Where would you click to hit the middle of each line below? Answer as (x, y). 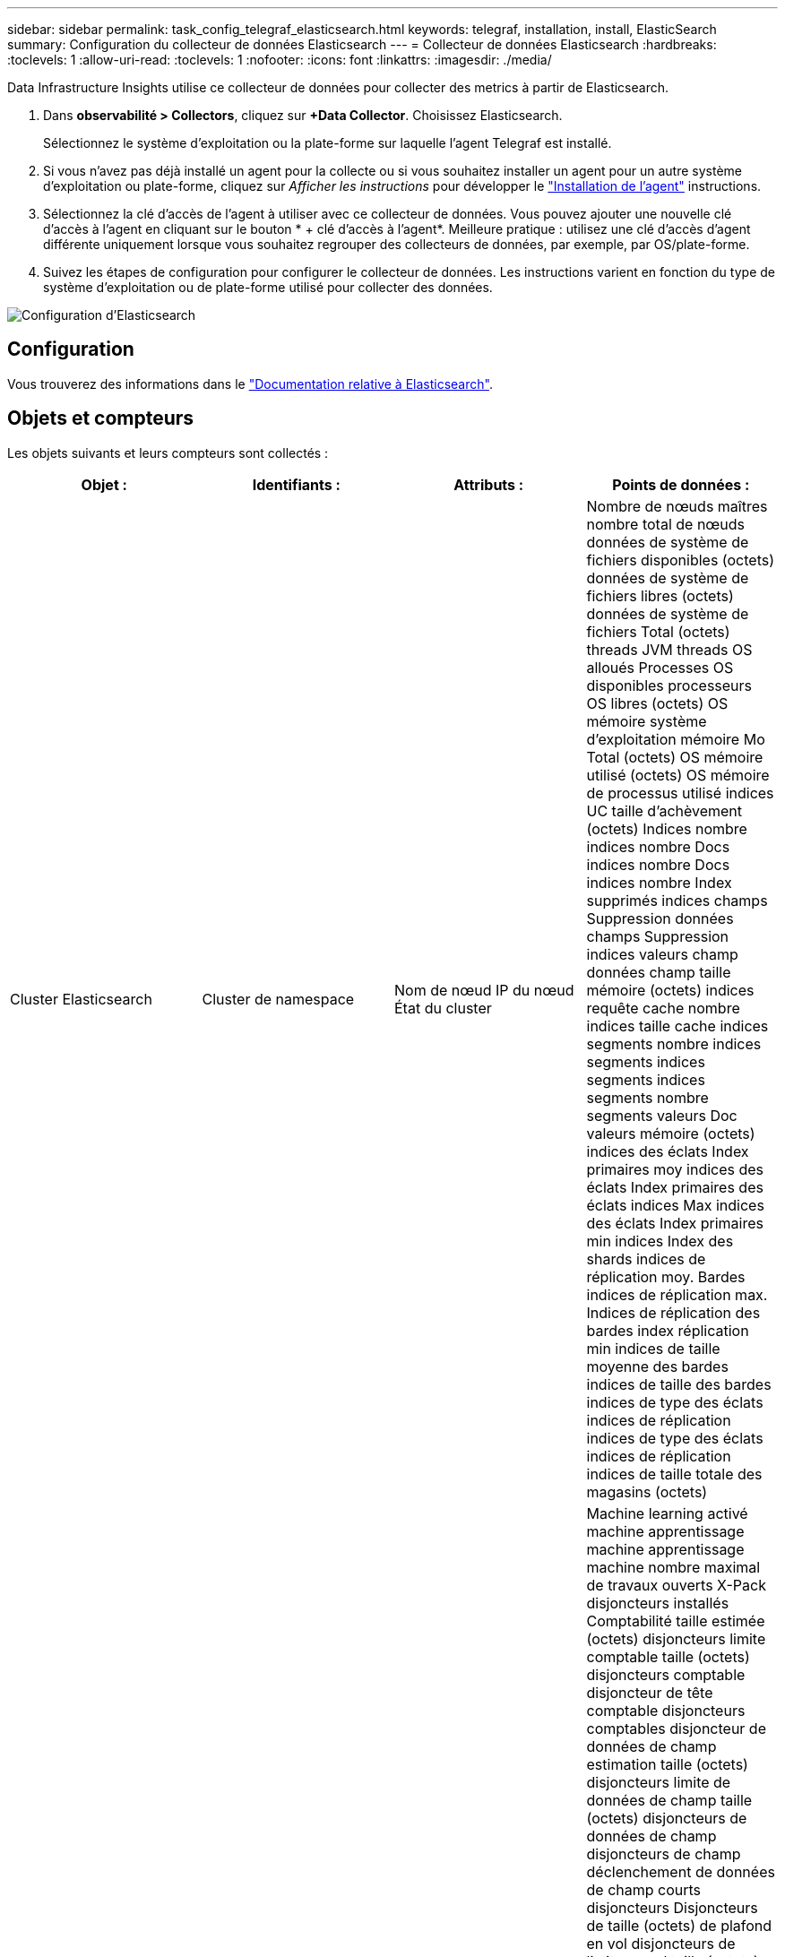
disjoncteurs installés (658, 1603)
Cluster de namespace (278, 999)
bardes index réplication (668, 1330)
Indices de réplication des (673, 1312)
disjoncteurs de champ (664, 1854)
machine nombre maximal (673, 1567)
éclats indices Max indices (675, 1205)
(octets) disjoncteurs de (667, 1818)
